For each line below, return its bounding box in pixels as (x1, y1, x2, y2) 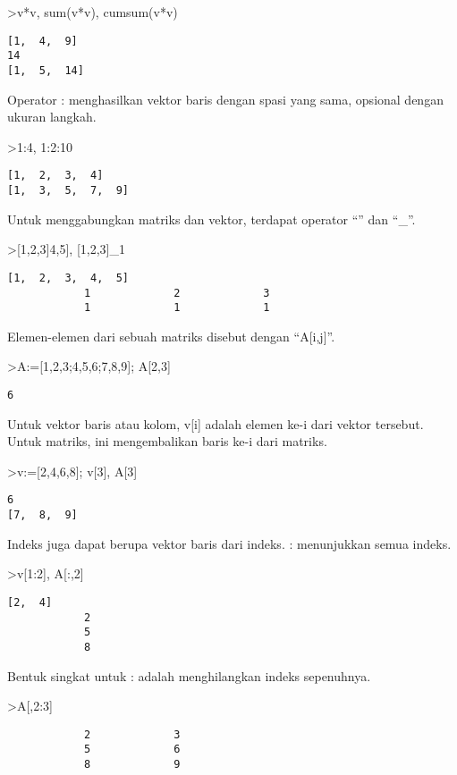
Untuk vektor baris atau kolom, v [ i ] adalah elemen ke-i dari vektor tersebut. (7, 414, 424, 433)
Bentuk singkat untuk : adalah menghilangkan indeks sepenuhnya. (7, 666, 371, 685)
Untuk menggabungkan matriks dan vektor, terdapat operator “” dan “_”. (7, 209, 416, 228)
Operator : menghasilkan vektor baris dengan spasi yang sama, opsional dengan (7, 89, 444, 108)
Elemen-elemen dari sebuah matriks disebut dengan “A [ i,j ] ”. (7, 326, 335, 345)
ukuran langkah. (7, 107, 97, 126)
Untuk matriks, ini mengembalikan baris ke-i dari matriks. (7, 432, 327, 451)
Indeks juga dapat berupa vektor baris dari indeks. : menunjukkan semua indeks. (7, 534, 452, 552)
